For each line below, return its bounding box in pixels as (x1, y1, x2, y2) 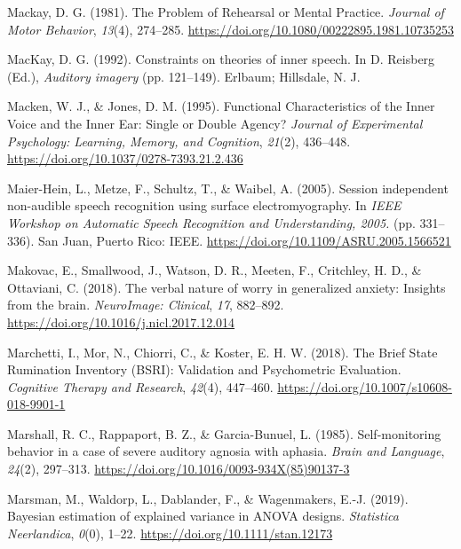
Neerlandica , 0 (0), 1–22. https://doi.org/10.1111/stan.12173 (7, 523, 333, 542)
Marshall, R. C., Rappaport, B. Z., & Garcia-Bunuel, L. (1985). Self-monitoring (7, 424, 441, 443)
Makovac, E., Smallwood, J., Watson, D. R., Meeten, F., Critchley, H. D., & (7, 261, 422, 279)
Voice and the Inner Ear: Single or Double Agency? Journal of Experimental (7, 114, 423, 132)
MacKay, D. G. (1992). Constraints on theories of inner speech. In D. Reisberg (7, 50, 435, 68)
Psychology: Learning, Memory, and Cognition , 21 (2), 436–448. (7, 131, 351, 150)
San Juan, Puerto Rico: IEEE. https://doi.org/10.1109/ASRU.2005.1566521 (37, 231, 451, 249)
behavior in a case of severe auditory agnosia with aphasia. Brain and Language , (7, 442, 445, 460)
